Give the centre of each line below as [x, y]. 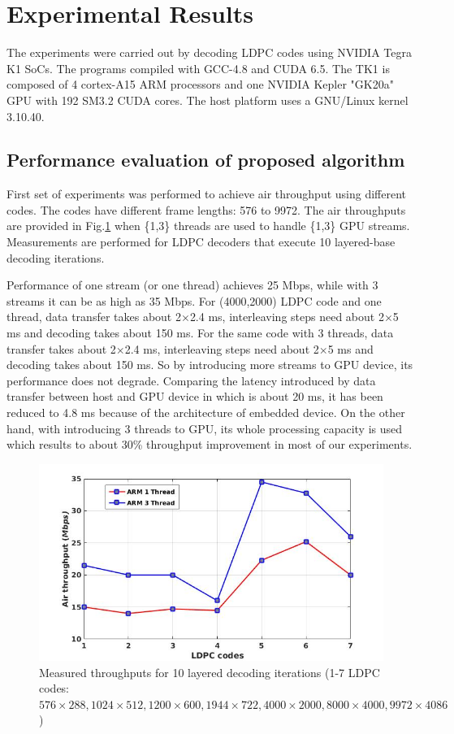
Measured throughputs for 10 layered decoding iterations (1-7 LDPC [210, 672]
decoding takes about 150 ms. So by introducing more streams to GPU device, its [210, 365]
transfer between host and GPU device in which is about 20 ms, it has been [195, 396]
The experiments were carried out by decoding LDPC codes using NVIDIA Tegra [209, 52]
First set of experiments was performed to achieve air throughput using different [207, 194]
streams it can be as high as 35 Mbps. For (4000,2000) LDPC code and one [194, 300]
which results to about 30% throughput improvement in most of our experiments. [210, 444]
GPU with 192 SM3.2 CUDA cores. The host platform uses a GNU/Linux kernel [208, 100]
